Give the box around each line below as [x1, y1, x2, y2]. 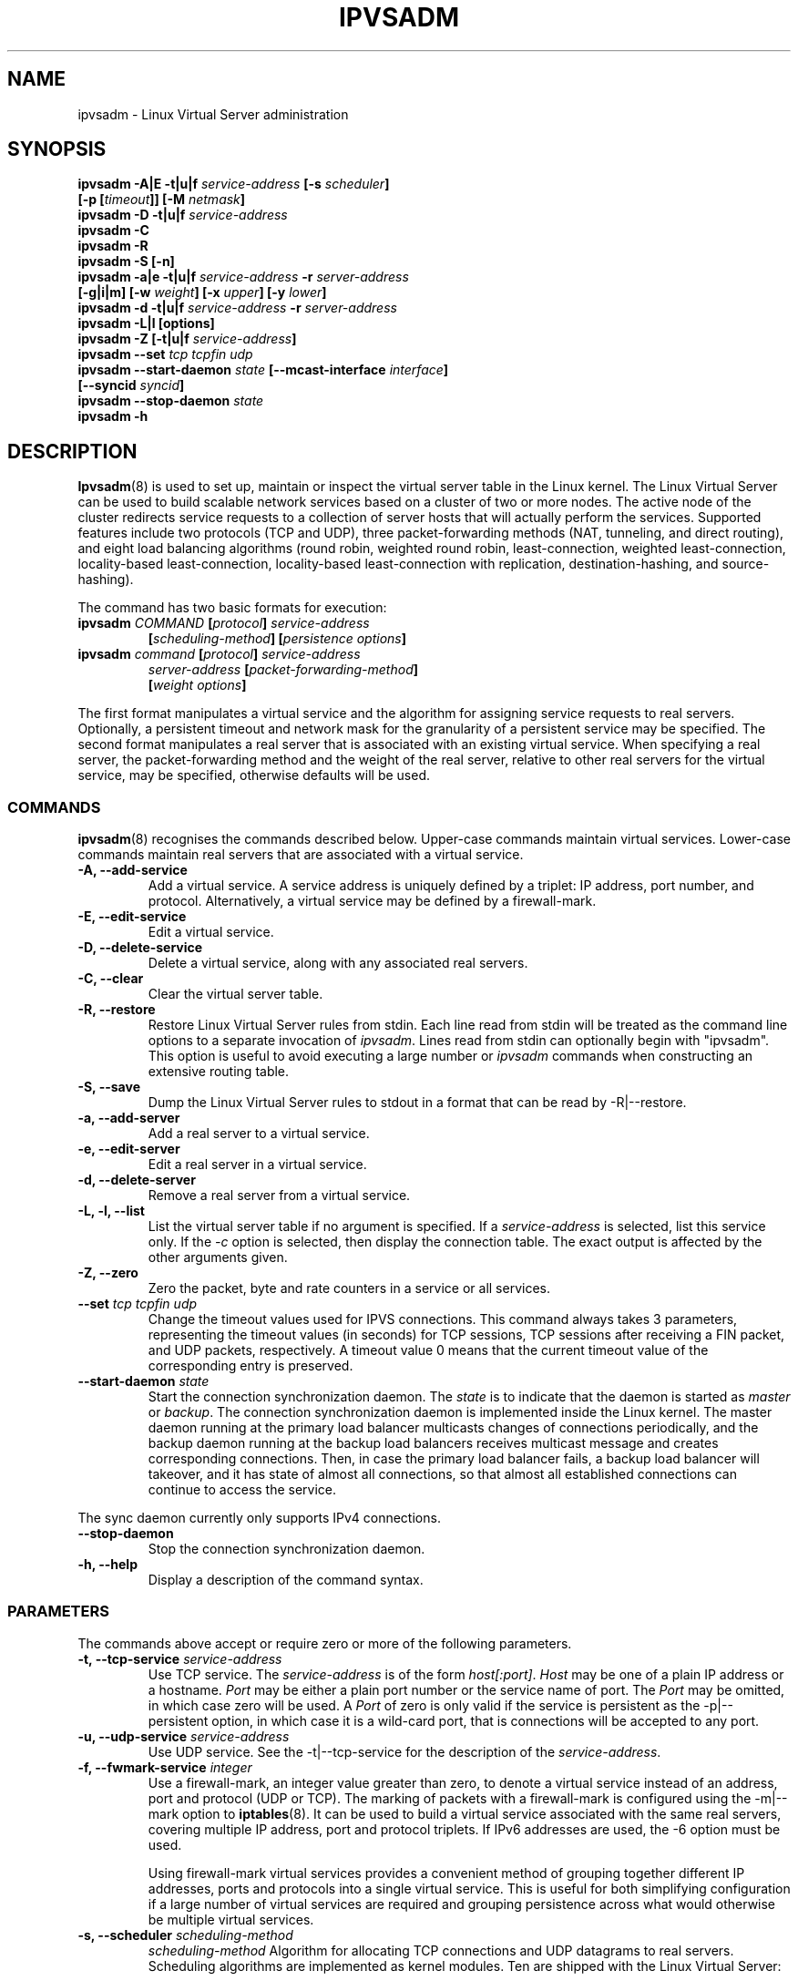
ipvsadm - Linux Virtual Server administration [77, 106, 349, 122]
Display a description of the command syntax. [148, 1572, 424, 1588]
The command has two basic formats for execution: [77, 600, 387, 616]
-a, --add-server [77, 1110, 180, 1126]
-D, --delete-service [77, 939, 203, 956]
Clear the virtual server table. [148, 986, 323, 1002]
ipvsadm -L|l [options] [77, 315, 215, 332]
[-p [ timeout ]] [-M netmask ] [77, 191, 246, 208]
